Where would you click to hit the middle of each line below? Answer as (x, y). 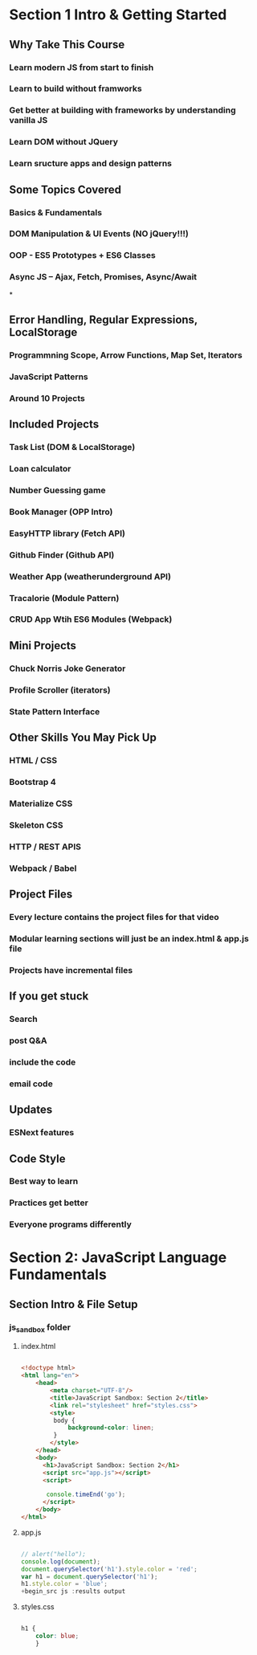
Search (24, 1020)
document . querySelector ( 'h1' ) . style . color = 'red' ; (109, 1569)
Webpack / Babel (43, 868)
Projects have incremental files (71, 970)
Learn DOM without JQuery (64, 142)
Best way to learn (44, 1181)
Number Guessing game (58, 490)
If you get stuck (49, 997)
